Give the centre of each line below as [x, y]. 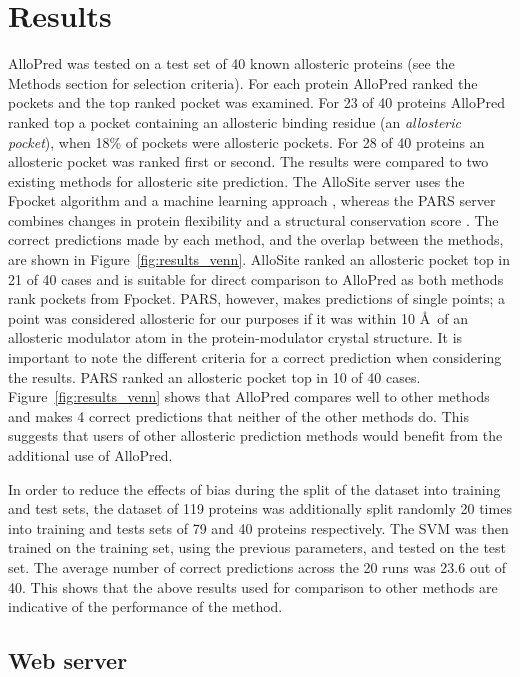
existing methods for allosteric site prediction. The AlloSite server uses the [236, 180]
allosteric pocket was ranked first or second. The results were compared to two [248, 161]
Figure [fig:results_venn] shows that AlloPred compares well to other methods [249, 396]
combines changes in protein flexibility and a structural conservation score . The [253, 219]
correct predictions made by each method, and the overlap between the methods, [256, 239]
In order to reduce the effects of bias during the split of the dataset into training [254, 488]
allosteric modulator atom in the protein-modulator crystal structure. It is [235, 337]
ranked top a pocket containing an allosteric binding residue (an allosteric [234, 121]
